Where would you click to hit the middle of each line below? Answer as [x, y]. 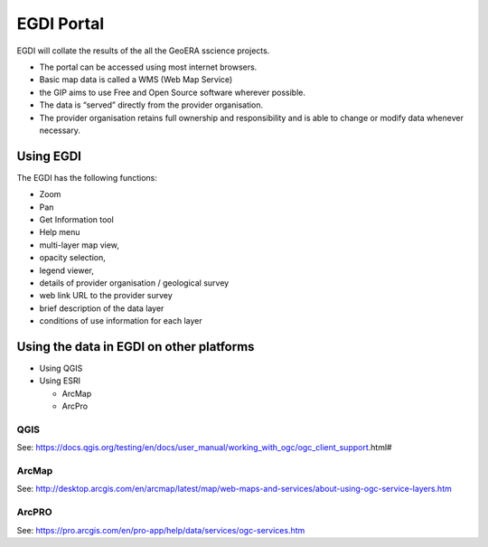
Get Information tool [77, 219]
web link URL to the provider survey [106, 296]
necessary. [60, 130]
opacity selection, [72, 258]
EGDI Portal [60, 24]
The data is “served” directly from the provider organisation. [151, 105]
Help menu [60, 232]
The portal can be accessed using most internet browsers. [148, 67]
